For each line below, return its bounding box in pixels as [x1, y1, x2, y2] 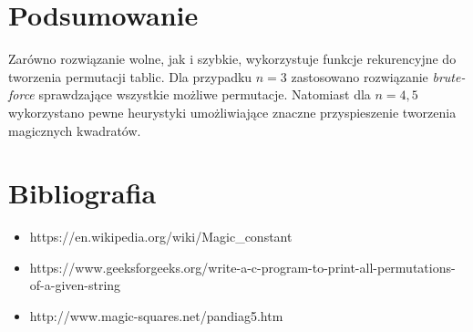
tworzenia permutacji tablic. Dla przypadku [8, 67, 252, 86]
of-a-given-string [29, 275, 121, 295]
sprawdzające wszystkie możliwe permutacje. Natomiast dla [38, 85, 371, 104]
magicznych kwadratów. [8, 120, 141, 140]
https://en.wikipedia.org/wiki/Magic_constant [29, 227, 293, 246]
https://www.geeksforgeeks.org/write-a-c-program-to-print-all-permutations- [29, 257, 456, 276]
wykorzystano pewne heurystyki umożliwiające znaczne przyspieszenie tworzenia [8, 102, 457, 121]
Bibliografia [8, 174, 157, 212]
